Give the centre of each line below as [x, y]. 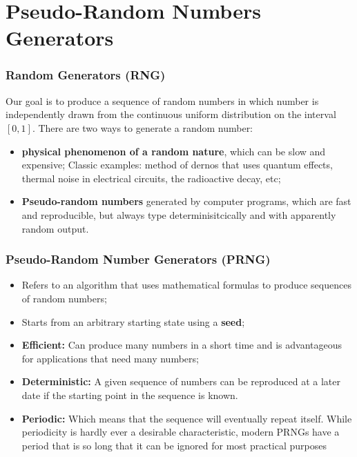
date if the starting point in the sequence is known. [130, 395]
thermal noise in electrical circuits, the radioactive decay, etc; [151, 178]
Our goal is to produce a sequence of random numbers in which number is [162, 100]
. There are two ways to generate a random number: [143, 127]
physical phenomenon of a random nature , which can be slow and [174, 151]
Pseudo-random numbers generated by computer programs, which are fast [186, 201]
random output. [55, 228]
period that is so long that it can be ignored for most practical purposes [174, 445]
